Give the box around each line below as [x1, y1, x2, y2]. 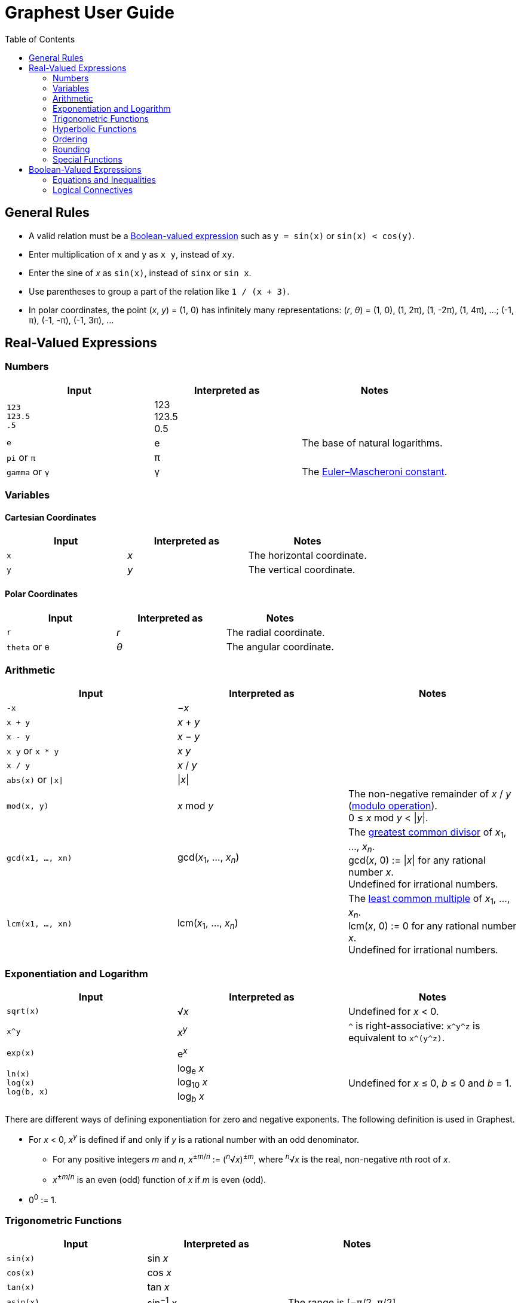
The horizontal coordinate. [248, 549, 367, 562]
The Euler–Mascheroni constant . [302, 465, 448, 478]
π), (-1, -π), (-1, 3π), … [29, 314, 114, 325]
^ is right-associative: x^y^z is [348, 1019, 480, 1032]
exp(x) [7, 1048, 35, 1058]
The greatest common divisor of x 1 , [348, 826, 507, 840]
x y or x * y [7, 745, 59, 757]
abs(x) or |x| [7, 773, 64, 786]
